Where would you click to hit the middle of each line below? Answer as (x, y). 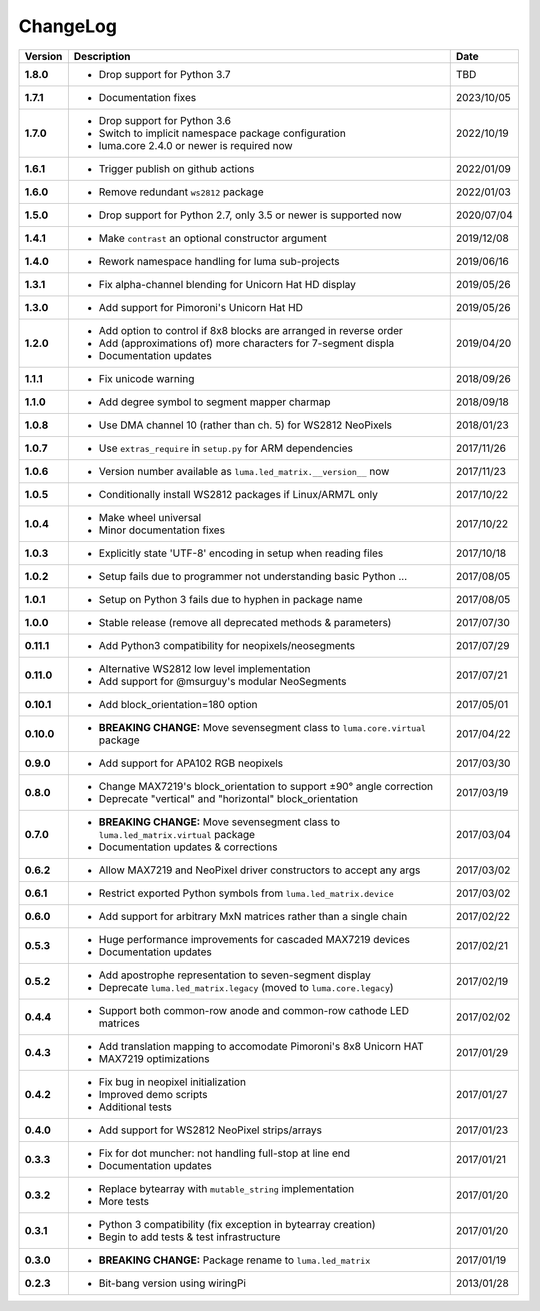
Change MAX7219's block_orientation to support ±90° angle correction (266, 786)
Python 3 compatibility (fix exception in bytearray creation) (237, 1224)
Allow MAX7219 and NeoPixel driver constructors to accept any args (259, 870)
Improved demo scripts (153, 1094)
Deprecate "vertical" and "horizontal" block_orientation (228, 798)
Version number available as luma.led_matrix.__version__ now (244, 471)
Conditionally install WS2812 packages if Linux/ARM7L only (238, 494)
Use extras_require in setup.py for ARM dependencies (226, 448)
